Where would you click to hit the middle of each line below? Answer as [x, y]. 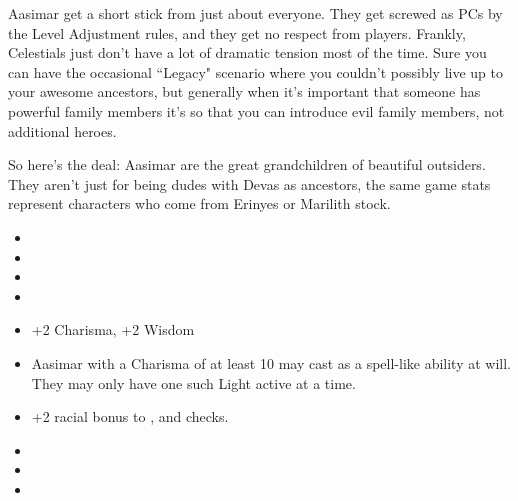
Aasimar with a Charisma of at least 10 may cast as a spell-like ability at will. [271, 362]
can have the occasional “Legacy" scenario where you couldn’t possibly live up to [256, 71]
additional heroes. [62, 130]
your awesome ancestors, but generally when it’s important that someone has [244, 91]
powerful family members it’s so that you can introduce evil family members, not [256, 110]
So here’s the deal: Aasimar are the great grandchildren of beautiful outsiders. [247, 164]
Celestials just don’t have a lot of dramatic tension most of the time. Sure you [247, 52]
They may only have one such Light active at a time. [193, 382]
